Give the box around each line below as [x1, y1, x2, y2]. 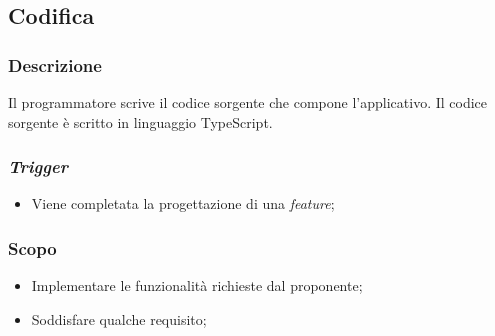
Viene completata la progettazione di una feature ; [31, 193, 335, 214]
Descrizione [8, 52, 102, 77]
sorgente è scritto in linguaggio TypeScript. [8, 111, 273, 132]
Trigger [8, 154, 68, 179]
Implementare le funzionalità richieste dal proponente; [31, 275, 363, 296]
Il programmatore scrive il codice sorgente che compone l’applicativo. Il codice [8, 92, 488, 112]
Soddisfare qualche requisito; [31, 308, 207, 329]
